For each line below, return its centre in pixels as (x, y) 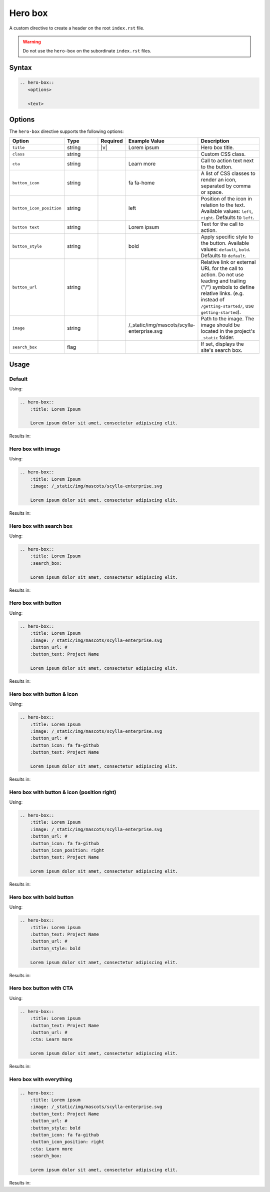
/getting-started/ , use (227, 306)
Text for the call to (222, 224)
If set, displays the (222, 344)
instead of (213, 300)
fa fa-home (141, 183)
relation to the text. (223, 205)
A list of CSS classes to (228, 173)
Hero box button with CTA (41, 988)
